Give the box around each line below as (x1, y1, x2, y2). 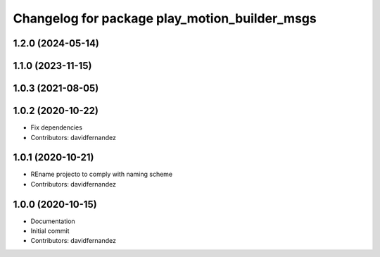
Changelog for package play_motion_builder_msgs (13, 11, 317, 26)
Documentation (30, 217, 75, 225)
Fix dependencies (30, 123, 82, 132)
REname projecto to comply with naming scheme (30, 170, 172, 179)
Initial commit (30, 227, 70, 235)
